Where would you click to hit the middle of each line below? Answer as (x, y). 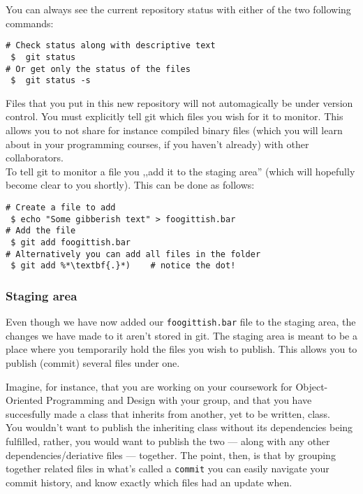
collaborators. (35, 158)
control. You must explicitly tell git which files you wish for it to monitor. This (175, 116)
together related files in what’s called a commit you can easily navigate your (168, 468)
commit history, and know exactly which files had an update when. (149, 482)
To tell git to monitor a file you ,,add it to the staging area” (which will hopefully (180, 171)
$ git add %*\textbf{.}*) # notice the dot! (123, 266)
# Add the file (41, 231)
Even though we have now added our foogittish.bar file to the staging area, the (181, 322)
